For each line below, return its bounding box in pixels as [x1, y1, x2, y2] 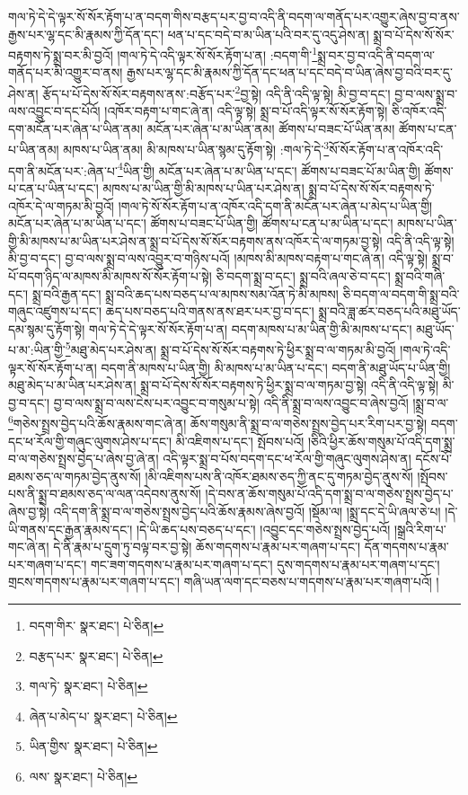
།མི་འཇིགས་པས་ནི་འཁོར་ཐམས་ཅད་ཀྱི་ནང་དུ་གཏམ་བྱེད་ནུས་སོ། [145, 466, 413, 485]
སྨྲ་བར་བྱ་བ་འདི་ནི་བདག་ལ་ [317, 45, 435, 64]
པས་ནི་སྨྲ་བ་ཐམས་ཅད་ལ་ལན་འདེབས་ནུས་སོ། [8, 484, 201, 503]
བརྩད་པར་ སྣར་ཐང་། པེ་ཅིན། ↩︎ [29, 646, 163, 665]
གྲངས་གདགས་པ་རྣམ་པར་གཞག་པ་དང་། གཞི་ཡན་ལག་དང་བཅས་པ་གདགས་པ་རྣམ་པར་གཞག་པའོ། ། [8, 572, 439, 591]
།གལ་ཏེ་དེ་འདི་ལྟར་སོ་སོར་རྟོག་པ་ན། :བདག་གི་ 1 [117, 43, 318, 64]
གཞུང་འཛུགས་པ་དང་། [8, 302, 102, 321]
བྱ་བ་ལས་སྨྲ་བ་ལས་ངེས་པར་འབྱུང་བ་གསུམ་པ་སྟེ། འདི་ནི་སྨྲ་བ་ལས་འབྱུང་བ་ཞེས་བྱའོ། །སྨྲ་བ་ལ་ [53, 393, 449, 411]
